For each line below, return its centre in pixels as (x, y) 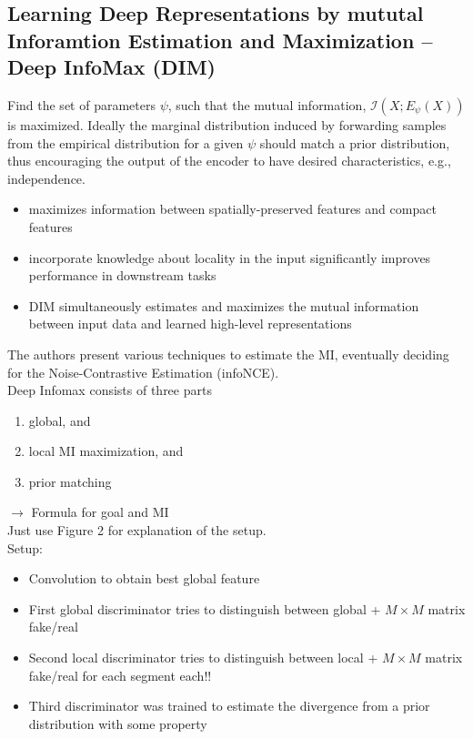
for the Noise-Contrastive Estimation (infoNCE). (143, 372)
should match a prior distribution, (355, 142)
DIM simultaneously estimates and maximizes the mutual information (224, 305)
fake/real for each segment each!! (120, 675)
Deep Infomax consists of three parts (110, 390)
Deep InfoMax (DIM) (111, 67)
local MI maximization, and (106, 451)
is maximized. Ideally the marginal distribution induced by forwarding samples (227, 124)
